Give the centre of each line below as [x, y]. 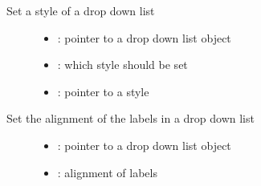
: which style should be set [122, 65]
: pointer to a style [103, 91]
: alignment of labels [107, 172]
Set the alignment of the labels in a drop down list [130, 118]
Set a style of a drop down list [81, 10]
